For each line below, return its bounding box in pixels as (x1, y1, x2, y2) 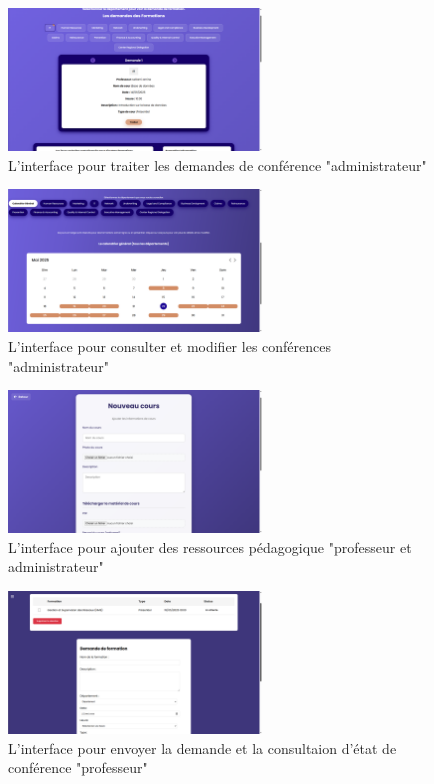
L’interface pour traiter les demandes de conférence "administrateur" (8, 154, 427, 175)
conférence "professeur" (8, 757, 148, 778)
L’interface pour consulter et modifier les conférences (8, 335, 331, 356)
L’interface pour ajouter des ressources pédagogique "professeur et (8, 536, 412, 557)
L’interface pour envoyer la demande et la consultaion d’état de (8, 737, 397, 758)
